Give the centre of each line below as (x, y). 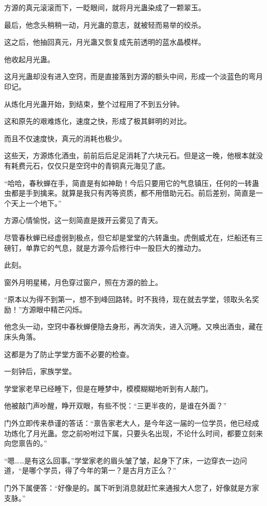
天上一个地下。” (36, 203)
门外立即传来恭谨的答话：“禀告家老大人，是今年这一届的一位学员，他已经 (128, 423)
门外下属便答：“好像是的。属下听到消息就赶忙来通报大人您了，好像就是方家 (132, 488)
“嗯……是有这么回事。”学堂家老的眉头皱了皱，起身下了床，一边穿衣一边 (122, 460)
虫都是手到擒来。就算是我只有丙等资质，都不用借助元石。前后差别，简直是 (130, 193)
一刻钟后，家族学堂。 (40, 371)
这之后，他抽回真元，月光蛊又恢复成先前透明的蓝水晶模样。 (105, 42)
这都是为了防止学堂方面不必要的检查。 (69, 354)
